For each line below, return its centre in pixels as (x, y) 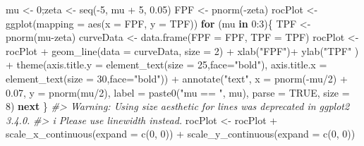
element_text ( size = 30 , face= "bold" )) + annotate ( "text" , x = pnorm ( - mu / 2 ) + (177, 78)
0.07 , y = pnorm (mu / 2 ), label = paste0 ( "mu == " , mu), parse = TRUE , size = (178, 92)
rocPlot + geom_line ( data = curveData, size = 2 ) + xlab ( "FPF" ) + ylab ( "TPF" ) (182, 50)
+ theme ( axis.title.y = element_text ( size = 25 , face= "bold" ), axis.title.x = (166, 65)
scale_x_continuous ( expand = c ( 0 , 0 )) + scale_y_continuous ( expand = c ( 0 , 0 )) (181, 134)
